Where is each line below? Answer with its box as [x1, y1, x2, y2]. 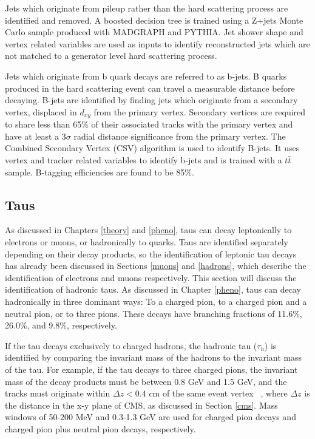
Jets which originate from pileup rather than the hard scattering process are [5, 2, 288, 14]
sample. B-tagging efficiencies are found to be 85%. [5, 165, 194, 178]
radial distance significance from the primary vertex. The [73, 129, 286, 142]
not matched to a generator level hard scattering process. [5, 49, 217, 62]
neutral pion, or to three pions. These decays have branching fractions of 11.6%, [5, 307, 302, 319]
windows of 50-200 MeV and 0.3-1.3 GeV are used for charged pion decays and [5, 410, 296, 423]
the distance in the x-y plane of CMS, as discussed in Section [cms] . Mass [5, 398, 278, 411]
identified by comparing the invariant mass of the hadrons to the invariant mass [5, 351, 302, 364]
